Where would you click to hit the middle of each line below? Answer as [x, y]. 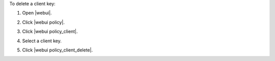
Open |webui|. [37, 13]
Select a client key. [42, 41]
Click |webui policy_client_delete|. [58, 50]
